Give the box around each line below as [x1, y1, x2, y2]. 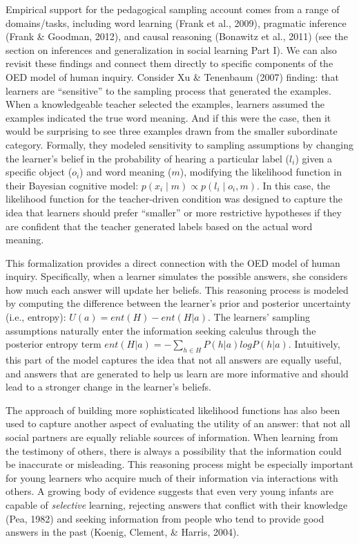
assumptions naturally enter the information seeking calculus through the [6, 323, 316, 337]
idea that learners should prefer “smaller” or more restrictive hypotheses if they [6, 205, 342, 219]
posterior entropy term [6, 337, 101, 351]
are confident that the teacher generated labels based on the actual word [6, 218, 313, 233]
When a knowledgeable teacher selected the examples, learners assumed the [6, 97, 325, 111]
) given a [295, 151, 333, 165]
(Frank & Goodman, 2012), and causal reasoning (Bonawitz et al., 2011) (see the [6, 29, 348, 44]
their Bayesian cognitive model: [6, 178, 139, 192]
